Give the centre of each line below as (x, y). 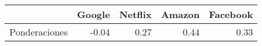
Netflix (135, 14)
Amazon (180, 14)
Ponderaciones (39, 32)
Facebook (231, 14)
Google (93, 14)
